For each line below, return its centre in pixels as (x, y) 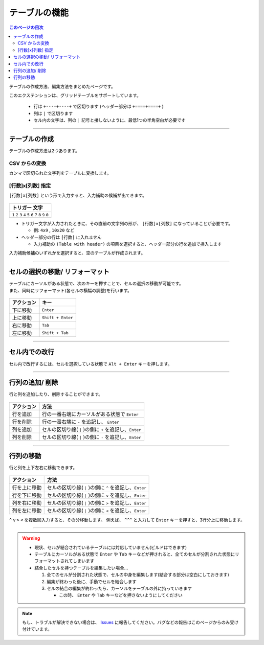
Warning (31, 538)
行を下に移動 (27, 495)
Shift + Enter (57, 317)
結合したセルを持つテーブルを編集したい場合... (81, 568)
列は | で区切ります (53, 113)
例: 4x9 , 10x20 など (54, 230)
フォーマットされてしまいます (65, 561)
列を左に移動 (27, 510)
